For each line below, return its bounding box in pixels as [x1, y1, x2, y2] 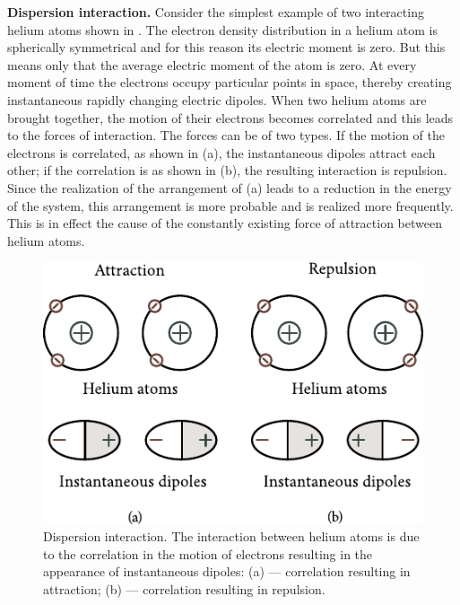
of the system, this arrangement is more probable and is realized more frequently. [7, 196, 454, 215]
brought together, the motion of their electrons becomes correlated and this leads [7, 108, 454, 127]
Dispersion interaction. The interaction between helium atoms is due [43, 527, 420, 546]
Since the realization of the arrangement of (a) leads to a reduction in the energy [7, 178, 452, 197]
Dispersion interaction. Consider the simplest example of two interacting [7, 3, 424, 21]
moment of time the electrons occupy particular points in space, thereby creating [7, 73, 452, 92]
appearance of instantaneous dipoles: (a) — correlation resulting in [43, 562, 411, 581]
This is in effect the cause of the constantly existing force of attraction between [7, 214, 442, 232]
